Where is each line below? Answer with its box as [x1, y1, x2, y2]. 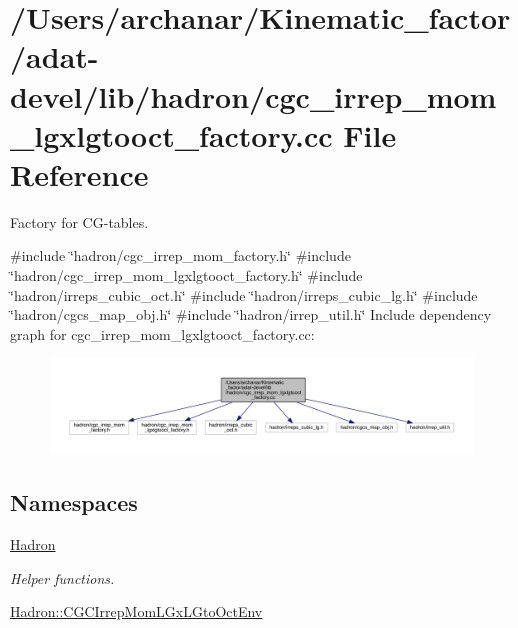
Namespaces [10, 487, 138, 518]
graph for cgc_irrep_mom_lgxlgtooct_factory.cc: [10, 323, 315, 344]
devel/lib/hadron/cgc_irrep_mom [10, 75, 497, 116]
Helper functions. [10, 567, 115, 588]
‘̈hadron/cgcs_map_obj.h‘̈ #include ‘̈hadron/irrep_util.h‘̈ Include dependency [10, 304, 492, 325]
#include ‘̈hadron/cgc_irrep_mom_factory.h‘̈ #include [10, 245, 351, 266]
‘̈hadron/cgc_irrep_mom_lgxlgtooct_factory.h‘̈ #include [10, 265, 363, 286]
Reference [10, 153, 149, 194]
